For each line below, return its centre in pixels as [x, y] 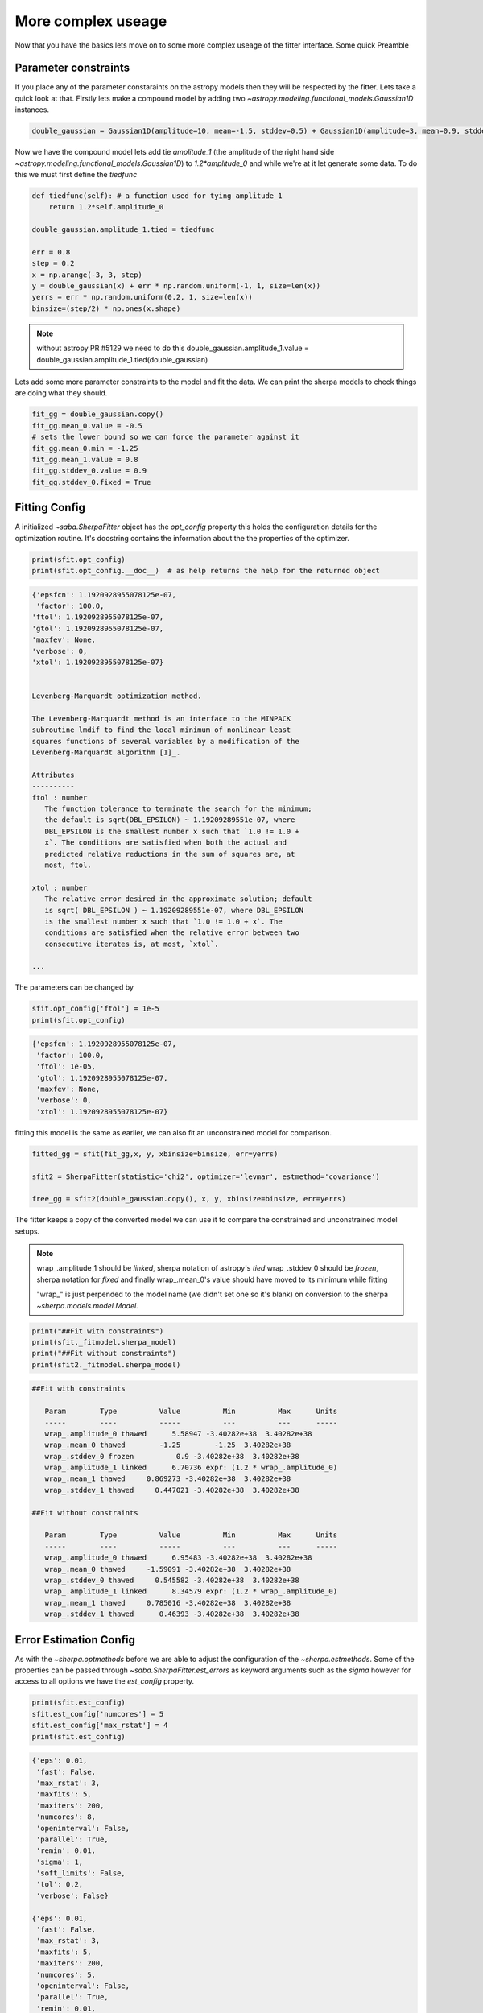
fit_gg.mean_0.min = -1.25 [85, 448]
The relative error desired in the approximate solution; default [178, 899]
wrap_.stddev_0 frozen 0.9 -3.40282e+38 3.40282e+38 [172, 1456]
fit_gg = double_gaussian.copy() [98, 414]
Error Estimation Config [75, 1640]
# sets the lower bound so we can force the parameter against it [165, 437]
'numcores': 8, [66, 1817]
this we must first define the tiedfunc [76, 174]
